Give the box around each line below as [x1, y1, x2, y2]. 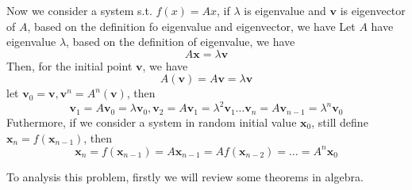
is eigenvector [340, 2, 406, 18]
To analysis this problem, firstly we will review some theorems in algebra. [6, 168, 364, 184]
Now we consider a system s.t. [6, 2, 152, 18]
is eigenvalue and [244, 2, 326, 18]
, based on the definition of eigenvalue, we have [66, 33, 295, 50]
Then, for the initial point [6, 57, 133, 74]
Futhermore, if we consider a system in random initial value [6, 113, 297, 130]
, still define [311, 113, 368, 130]
